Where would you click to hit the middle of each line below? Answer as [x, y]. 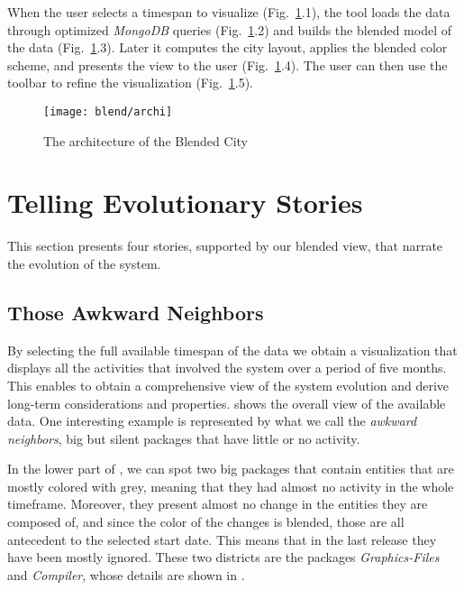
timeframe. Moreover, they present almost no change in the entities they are [218, 504]
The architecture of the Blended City [146, 140]
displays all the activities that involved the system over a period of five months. [227, 368]
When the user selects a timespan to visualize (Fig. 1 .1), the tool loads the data [229, 12]
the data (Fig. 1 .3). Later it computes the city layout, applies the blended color [227, 47]
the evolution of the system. [84, 263]
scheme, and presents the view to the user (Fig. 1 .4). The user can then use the [227, 65]
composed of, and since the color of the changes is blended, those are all [206, 522]
